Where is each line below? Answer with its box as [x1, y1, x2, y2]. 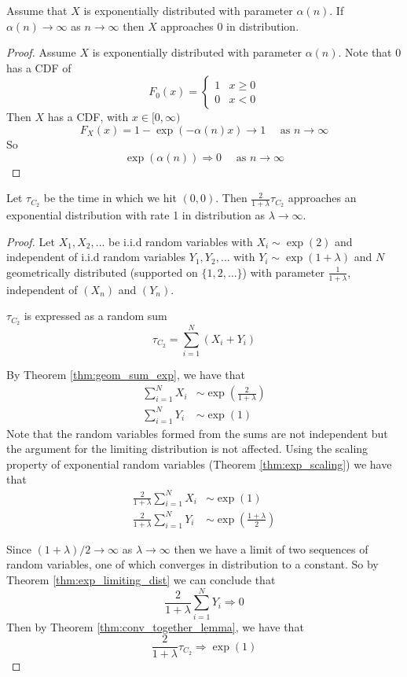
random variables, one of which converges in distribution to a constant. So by [6, 556, 379, 572]
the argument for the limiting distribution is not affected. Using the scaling [6, 440, 368, 457]
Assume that [6, 2, 68, 18]
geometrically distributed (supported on [6, 263, 198, 280]
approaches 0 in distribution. [160, 17, 299, 34]
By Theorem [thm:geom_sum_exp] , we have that [6, 366, 246, 383]
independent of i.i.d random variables [6, 248, 186, 265]
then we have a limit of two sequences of [174, 540, 368, 557]
